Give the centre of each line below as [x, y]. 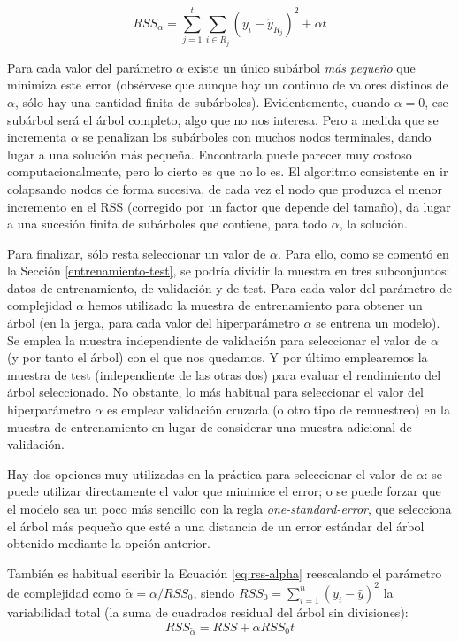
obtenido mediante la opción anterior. [109, 543]
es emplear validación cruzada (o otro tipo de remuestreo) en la [278, 410]
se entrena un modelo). [378, 323]
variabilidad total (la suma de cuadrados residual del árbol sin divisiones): [208, 611]
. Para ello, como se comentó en [363, 253]
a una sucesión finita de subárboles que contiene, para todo [168, 224]
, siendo [214, 592]
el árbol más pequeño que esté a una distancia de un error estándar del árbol [216, 526]
